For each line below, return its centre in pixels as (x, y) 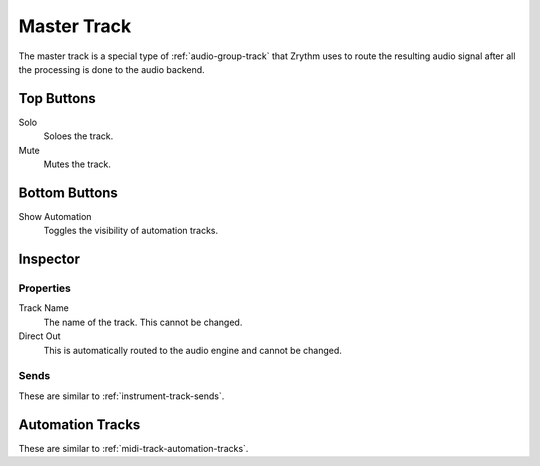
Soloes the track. (78, 136)
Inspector (49, 259)
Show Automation (55, 216)
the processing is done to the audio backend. (111, 69)
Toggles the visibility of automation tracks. (131, 231)
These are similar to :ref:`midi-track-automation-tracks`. (133, 448)
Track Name (43, 308)
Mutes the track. (77, 164)
